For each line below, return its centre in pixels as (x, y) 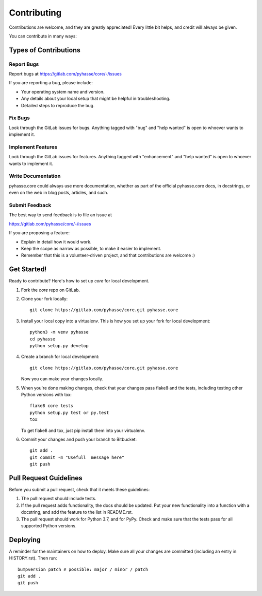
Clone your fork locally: (44, 299)
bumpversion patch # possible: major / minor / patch (83, 569)
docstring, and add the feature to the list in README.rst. (77, 512)
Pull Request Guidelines (46, 478)
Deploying (25, 540)
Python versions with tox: (47, 394)
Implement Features (33, 147)
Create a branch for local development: (60, 357)
